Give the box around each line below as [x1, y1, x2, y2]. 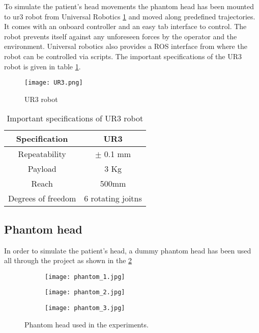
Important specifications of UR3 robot [7, 112, 143, 124]
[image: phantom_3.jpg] [45, 304, 125, 312]
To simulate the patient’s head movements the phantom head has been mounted [4, 1, 254, 11]
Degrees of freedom [8, 192, 76, 204]
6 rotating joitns [84, 192, 142, 204]
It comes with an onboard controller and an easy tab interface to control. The [4, 21, 247, 32]
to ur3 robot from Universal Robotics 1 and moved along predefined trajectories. [4, 11, 255, 21]
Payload [27, 163, 56, 175]
